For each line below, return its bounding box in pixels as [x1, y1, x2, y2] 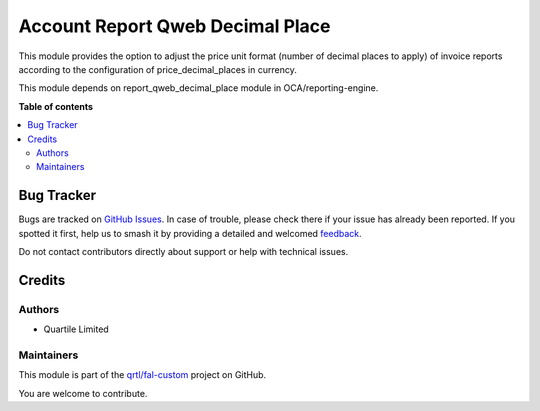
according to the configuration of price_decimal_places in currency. [18, 63, 297, 75]
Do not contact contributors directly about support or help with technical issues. [18, 245, 349, 257]
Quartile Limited [43, 323, 109, 335]
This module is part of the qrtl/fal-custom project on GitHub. [18, 369, 267, 381]
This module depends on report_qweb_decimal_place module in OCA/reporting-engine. [18, 82, 379, 94]
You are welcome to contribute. [18, 387, 148, 399]
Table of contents [18, 100, 94, 112]
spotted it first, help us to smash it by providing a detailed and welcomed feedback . [18, 227, 362, 239]
